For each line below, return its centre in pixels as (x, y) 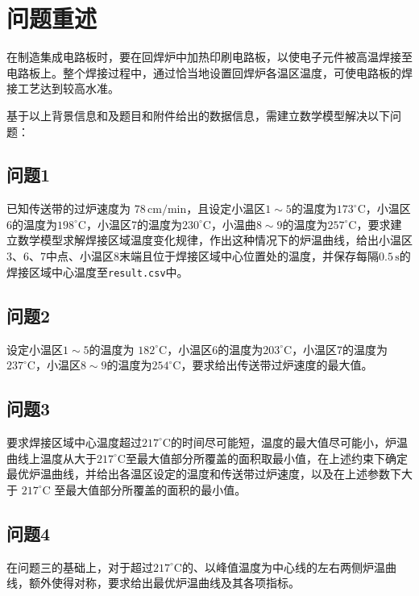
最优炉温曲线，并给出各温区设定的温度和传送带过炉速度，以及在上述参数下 (204, 474)
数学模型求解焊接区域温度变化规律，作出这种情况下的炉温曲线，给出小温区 (215, 240)
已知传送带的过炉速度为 (68, 208)
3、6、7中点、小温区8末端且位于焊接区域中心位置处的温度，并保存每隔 (193, 256)
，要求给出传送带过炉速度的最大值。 (277, 365)
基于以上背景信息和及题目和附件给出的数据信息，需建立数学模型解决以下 (198, 115)
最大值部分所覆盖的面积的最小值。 (156, 489)
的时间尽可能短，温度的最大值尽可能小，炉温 (289, 442)
